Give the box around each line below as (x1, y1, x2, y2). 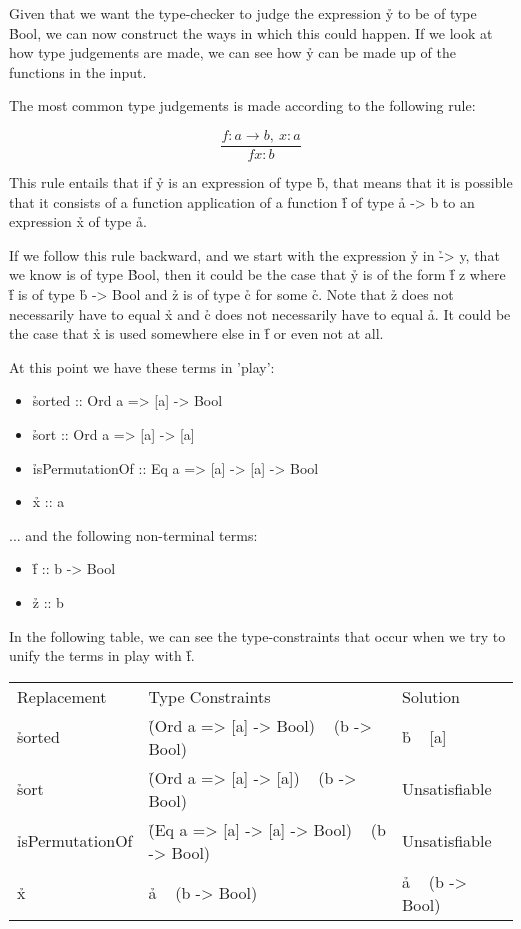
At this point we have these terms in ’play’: (9, 356, 275, 377)
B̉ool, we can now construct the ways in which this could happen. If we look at (9, 22, 493, 43)
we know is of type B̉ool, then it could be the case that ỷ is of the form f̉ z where (9, 264, 506, 285)
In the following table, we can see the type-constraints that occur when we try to (9, 625, 506, 646)
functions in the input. (9, 61, 147, 82)
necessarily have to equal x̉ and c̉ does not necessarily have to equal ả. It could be (9, 303, 511, 324)
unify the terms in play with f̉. (9, 645, 195, 666)
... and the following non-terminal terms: (9, 524, 258, 545)
